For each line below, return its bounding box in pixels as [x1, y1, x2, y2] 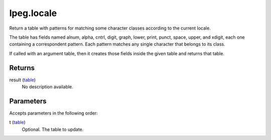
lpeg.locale [9, 8, 57, 19]
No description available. [22, 84, 74, 90]
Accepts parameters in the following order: [9, 110, 98, 116]
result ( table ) [9, 77, 36, 83]
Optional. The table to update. [22, 126, 84, 132]
